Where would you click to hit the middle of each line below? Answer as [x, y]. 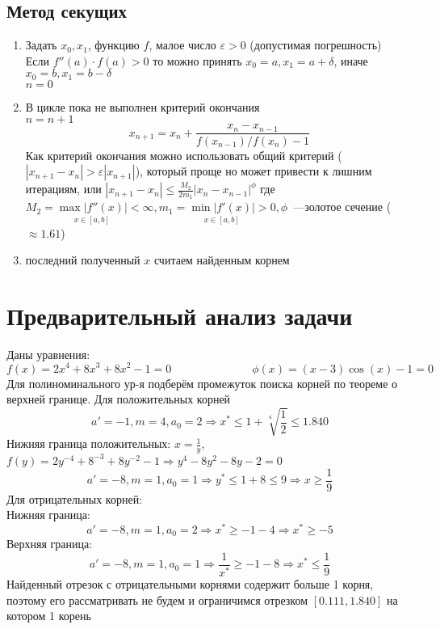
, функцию [113, 45]
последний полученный [83, 260]
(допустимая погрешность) [316, 45]
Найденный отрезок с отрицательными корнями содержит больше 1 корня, [190, 583]
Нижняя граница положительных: [89, 443]
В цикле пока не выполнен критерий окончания [142, 106]
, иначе [351, 60]
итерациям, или [63, 189]
